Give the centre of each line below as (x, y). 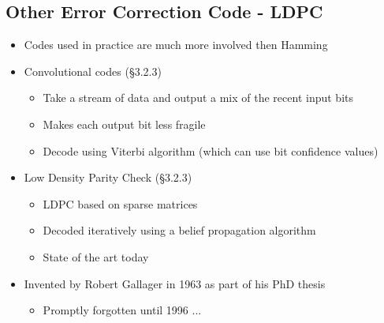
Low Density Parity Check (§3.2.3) (108, 177)
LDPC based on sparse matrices (120, 203)
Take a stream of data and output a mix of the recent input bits (198, 98)
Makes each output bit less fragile (124, 124)
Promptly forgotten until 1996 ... (122, 310)
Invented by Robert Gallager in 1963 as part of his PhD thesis (175, 283)
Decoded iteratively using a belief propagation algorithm (179, 230)
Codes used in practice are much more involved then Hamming (176, 45)
